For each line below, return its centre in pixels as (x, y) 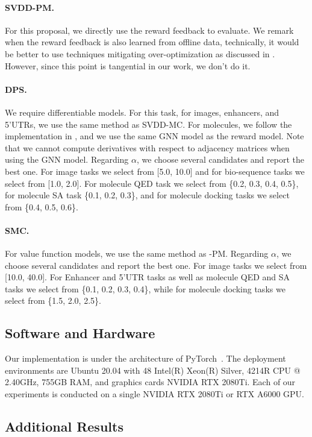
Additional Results (64, 426)
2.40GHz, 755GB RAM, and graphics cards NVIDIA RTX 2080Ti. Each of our (150, 382)
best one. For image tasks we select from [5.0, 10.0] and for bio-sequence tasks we (155, 171)
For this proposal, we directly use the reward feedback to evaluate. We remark (149, 30)
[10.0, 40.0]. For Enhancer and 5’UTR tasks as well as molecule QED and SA (148, 277)
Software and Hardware (80, 333)
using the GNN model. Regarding (67, 159)
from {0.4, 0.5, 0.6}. (42, 206)
